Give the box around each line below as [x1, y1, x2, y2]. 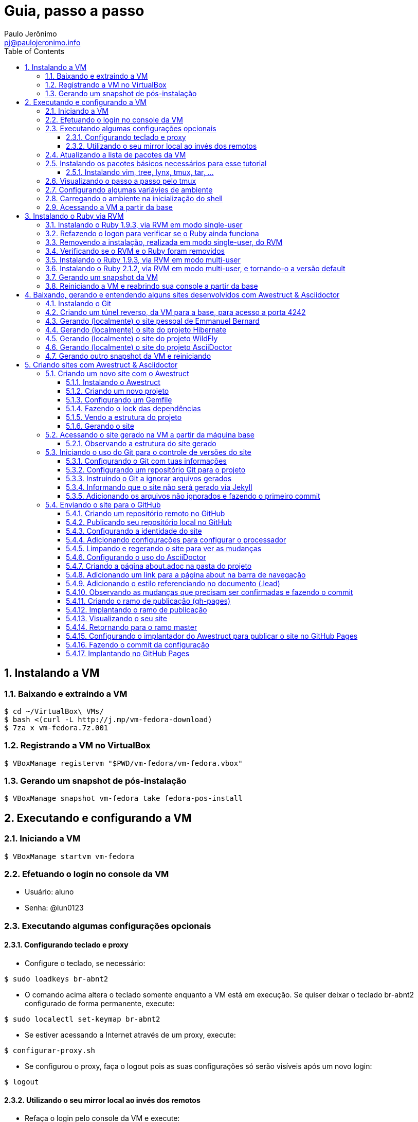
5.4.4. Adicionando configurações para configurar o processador [66, 535, 286, 544]
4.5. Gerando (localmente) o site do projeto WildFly [45, 334, 218, 343]
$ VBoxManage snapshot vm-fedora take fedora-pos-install [4, 794, 243, 803]
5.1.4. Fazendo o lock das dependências [66, 404, 201, 413]
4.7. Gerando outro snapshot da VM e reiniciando [45, 351, 211, 360]
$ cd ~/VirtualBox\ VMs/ [4, 707, 104, 715]
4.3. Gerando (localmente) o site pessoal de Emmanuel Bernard [45, 316, 260, 325]
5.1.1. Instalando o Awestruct [66, 377, 160, 387]
